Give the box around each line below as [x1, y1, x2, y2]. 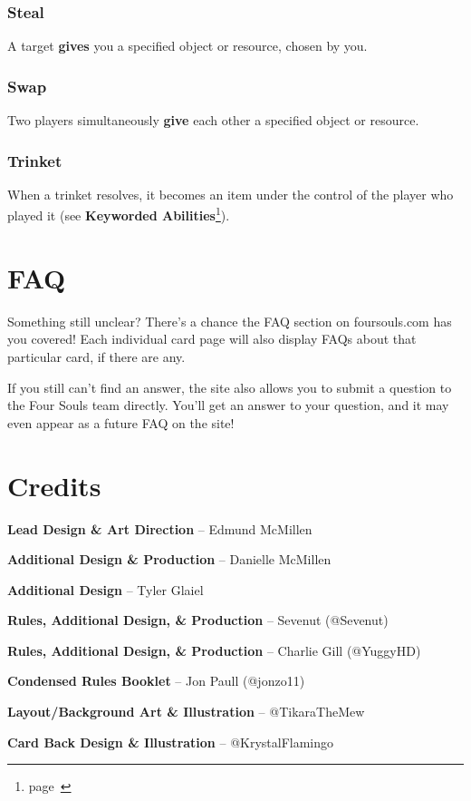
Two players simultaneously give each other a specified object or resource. [7, 111, 419, 130]
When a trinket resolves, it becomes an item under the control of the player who [7, 184, 454, 203]
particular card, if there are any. [7, 347, 186, 366]
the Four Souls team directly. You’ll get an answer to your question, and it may [7, 396, 449, 415]
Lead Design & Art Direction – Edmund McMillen [7, 519, 312, 538]
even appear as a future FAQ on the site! [7, 413, 235, 432]
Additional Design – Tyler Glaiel [7, 580, 204, 599]
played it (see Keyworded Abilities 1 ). [7, 203, 230, 225]
